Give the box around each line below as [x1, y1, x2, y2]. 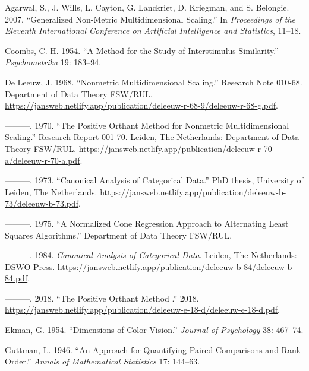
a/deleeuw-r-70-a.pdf [5, 154, 80, 166]
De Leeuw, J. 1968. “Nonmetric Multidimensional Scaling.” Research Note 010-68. [5, 75, 302, 88]
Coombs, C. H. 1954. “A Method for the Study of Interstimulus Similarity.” [5, 44, 279, 56]
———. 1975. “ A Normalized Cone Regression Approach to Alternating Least [5, 217, 289, 229]
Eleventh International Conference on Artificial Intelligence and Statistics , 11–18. [5, 24, 301, 37]
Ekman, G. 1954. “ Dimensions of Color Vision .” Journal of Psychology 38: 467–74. [5, 324, 304, 336]
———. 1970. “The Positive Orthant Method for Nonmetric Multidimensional [5, 119, 289, 131]
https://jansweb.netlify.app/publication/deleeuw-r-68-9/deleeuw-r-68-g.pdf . [5, 99, 278, 112]
